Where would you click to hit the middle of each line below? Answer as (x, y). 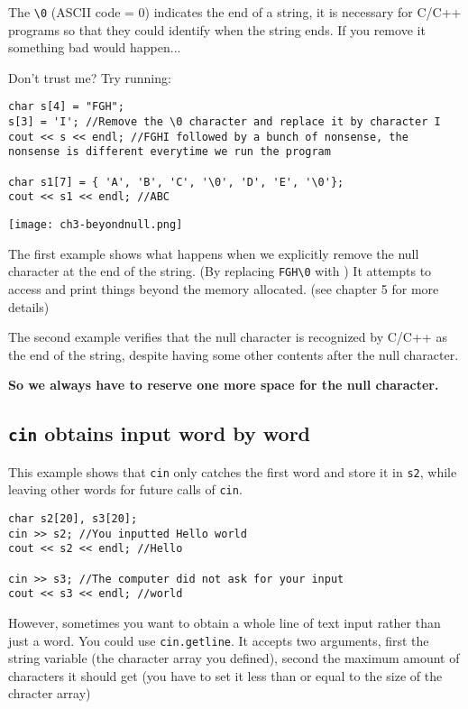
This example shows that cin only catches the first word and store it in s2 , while (233, 471)
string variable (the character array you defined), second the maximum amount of (234, 658)
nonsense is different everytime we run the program (170, 152)
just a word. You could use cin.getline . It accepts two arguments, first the (219, 640)
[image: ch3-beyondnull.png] (96, 225)
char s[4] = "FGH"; (66, 107)
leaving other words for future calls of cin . (125, 489)
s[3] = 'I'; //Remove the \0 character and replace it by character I (225, 122)
